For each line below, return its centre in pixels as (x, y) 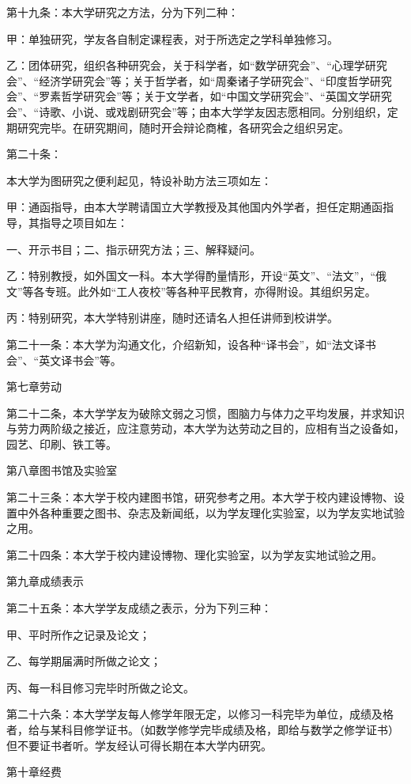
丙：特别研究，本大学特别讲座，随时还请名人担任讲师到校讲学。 (172, 318)
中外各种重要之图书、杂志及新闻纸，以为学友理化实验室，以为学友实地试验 (211, 512)
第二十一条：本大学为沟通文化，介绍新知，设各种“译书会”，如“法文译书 (191, 344)
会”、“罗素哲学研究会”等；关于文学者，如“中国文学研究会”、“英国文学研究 (199, 96)
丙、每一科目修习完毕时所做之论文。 (100, 687)
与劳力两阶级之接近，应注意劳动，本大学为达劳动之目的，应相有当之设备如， (205, 428)
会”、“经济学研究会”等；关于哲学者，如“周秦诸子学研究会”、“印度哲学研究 (199, 80)
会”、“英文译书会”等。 (64, 360)
